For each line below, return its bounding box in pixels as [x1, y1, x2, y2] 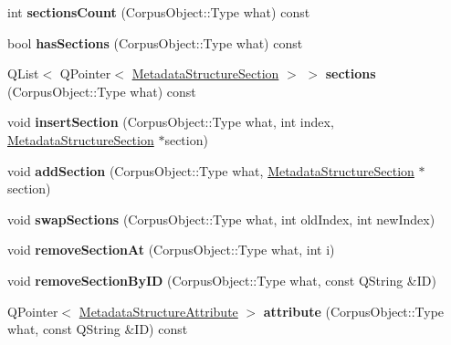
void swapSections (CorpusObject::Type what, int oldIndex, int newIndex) [7, 209, 435, 228]
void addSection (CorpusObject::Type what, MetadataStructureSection [7, 161, 414, 180]
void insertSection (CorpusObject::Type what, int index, [7, 112, 334, 131]
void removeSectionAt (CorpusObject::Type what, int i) [7, 240, 335, 259]
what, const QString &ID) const [7, 319, 188, 339]
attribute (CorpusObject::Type [263, 301, 445, 320]
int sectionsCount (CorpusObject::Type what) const [7, 3, 310, 21]
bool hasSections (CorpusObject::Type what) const [7, 33, 303, 52]
